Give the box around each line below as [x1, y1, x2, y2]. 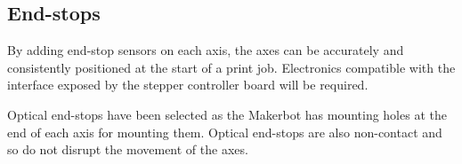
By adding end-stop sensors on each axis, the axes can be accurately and [7, 41, 404, 59]
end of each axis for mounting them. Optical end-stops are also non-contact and [7, 122, 442, 141]
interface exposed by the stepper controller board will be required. [7, 75, 369, 94]
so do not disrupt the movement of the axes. [7, 140, 248, 159]
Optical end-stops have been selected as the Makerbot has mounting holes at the [7, 105, 447, 123]
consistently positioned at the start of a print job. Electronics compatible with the [7, 58, 456, 76]
